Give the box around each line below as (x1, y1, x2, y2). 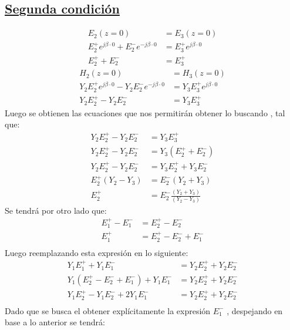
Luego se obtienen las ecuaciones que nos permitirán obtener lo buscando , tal (5, 106, 285, 119)
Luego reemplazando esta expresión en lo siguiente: (5, 246, 188, 258)
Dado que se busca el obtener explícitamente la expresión (5, 304, 211, 316)
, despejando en (227, 304, 283, 316)
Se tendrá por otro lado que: (5, 204, 107, 216)
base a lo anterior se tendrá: (5, 316, 105, 328)
